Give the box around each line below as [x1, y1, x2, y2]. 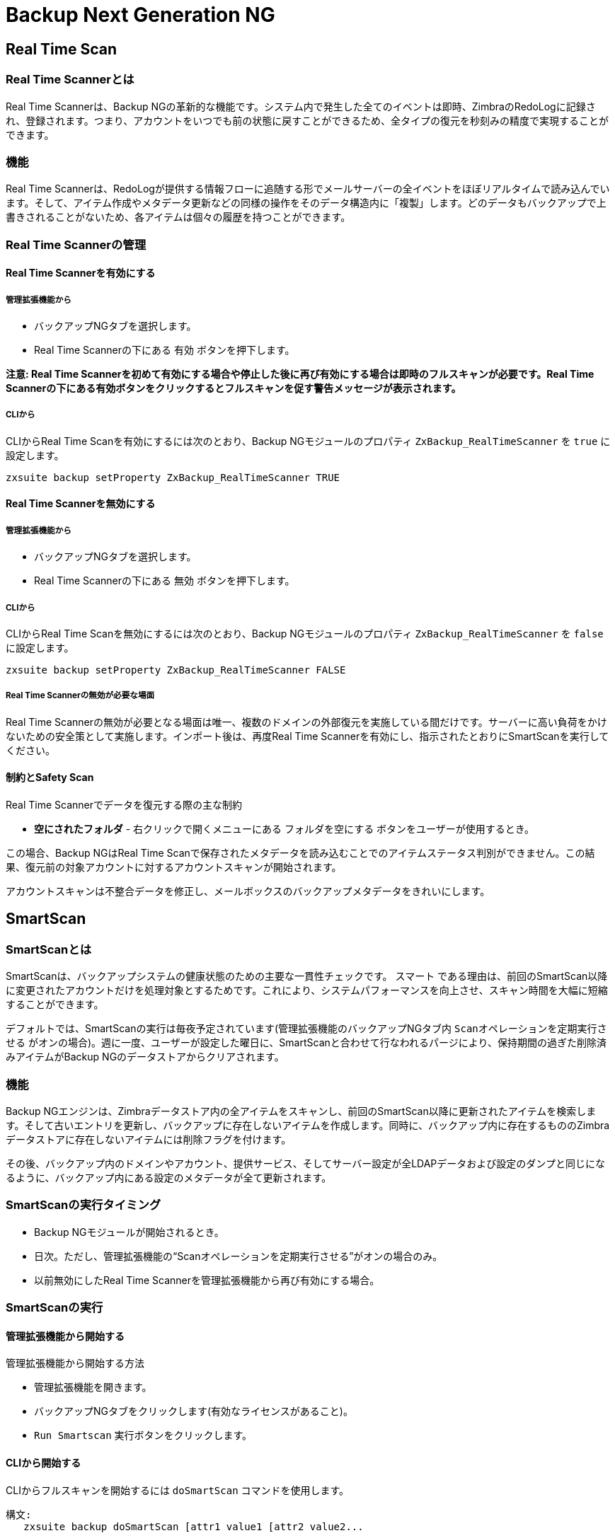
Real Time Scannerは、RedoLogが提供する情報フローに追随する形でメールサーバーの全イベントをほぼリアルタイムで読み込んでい [6, 183, 610, 195]
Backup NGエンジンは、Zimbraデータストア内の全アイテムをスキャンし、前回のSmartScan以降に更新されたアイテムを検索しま [6, 1104, 597, 1117]
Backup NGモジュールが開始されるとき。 [34, 1225, 224, 1238]
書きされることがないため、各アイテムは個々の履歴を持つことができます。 [6, 211, 351, 224]
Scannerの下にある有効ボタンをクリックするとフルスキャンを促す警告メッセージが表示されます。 [6, 382, 461, 395]
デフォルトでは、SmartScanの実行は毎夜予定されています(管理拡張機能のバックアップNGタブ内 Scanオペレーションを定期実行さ [6, 1022, 607, 1035]
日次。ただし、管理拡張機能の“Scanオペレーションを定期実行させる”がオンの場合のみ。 [34, 1249, 443, 1262]
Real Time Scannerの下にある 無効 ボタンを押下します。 [34, 574, 295, 587]
